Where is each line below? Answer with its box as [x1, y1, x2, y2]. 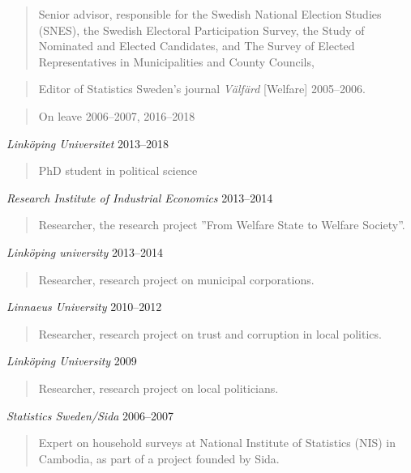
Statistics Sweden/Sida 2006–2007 [6, 407, 174, 424]
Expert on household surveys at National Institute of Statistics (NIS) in [38, 434, 396, 451]
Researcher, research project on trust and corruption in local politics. [38, 325, 382, 342]
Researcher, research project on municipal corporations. [38, 271, 315, 288]
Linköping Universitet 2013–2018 [6, 134, 169, 151]
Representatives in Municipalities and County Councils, [38, 53, 315, 70]
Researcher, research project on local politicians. [38, 379, 279, 396]
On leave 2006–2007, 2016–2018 [38, 107, 195, 124]
